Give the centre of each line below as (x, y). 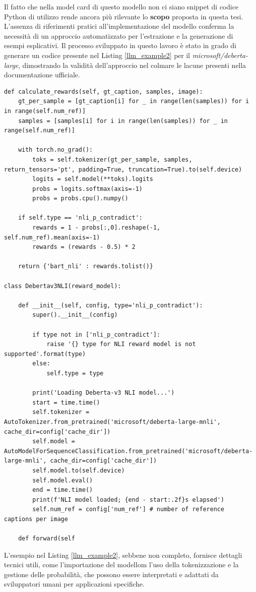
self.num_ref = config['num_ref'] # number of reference (128, 509)
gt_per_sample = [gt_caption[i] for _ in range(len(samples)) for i (133, 101)
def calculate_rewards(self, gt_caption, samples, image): (103, 91)
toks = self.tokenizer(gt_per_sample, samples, (112, 159)
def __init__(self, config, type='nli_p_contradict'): (110, 305)
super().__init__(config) (75, 315)
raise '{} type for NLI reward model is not (121, 344)
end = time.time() (63, 490)
